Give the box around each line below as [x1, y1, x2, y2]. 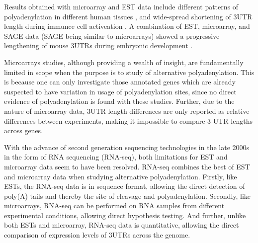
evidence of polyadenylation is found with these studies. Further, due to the [4, 96, 235, 106]
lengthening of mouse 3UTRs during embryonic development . [4, 40, 193, 51]
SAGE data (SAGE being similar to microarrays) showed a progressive [4, 30, 220, 41]
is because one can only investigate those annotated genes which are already [4, 77, 236, 87]
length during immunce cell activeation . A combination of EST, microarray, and [4, 21, 250, 31]
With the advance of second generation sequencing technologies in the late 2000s [4, 142, 250, 152]
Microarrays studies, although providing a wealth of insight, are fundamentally [4, 57, 244, 67]
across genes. [4, 125, 43, 136]
